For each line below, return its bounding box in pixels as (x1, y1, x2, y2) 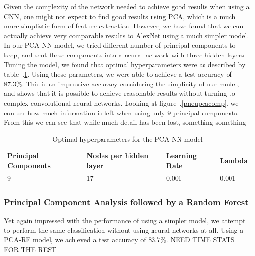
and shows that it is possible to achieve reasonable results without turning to (4, 88, 235, 98)
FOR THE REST (4, 244, 57, 254)
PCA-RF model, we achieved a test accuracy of (4, 234, 146, 245)
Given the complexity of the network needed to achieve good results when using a (4, 1, 250, 11)
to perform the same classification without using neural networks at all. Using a (4, 225, 244, 235)
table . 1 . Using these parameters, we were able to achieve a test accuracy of (4, 69, 232, 79)
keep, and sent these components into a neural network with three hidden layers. (4, 49, 246, 59)
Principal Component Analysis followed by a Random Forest (4, 196, 249, 208)
